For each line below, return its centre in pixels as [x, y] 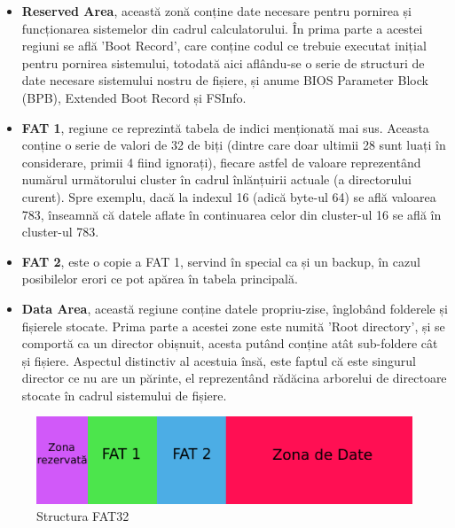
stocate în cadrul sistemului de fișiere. [124, 395]
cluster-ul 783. [60, 232]
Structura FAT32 [83, 516]
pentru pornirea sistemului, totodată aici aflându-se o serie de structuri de [223, 62]
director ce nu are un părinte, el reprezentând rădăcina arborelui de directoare [234, 378]
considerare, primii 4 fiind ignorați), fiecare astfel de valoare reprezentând [221, 162]
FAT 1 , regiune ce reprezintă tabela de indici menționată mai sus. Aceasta [225, 127]
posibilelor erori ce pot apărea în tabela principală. [160, 279]
